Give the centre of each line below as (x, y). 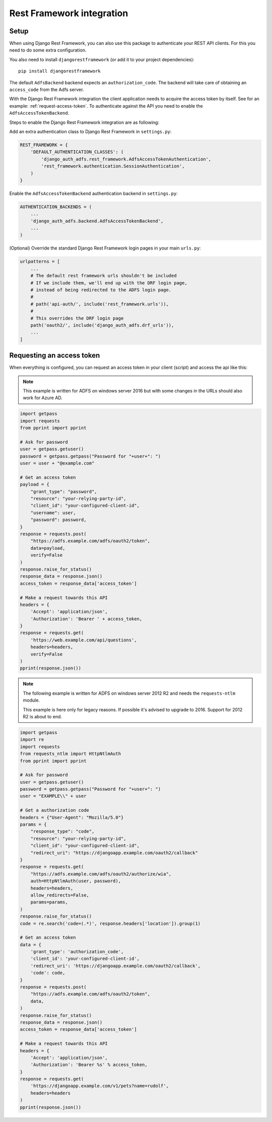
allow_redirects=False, (60, 895)
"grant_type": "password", (64, 492)
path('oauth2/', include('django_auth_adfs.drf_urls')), (102, 325)
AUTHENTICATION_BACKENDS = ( (56, 207)
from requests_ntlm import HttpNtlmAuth (70, 754)
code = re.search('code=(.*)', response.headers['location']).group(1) (110, 923)
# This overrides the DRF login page (77, 318)
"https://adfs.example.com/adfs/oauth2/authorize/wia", (101, 874)
